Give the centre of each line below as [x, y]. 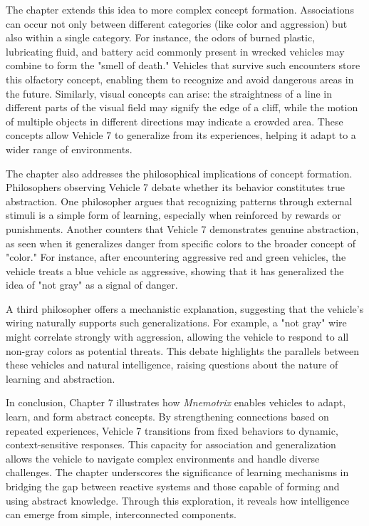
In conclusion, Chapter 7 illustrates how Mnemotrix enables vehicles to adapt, [176, 402]
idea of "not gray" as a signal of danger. [92, 285]
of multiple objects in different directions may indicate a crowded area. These [175, 121]
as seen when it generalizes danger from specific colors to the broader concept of [181, 243]
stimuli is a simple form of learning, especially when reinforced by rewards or [173, 215]
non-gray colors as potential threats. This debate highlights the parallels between [183, 350]
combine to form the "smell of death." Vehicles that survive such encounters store [183, 65]
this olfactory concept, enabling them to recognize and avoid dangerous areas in [180, 79]
